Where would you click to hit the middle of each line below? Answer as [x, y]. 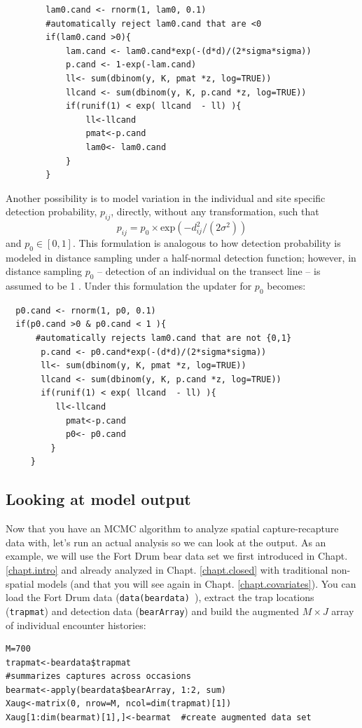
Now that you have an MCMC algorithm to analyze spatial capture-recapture [172, 528]
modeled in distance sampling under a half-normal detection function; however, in [181, 257]
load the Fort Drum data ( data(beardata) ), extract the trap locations [160, 597]
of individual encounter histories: [76, 625]
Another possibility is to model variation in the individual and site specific [166, 197]
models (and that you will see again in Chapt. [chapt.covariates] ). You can [197, 583]
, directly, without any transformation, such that [215, 211]
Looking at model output [98, 499]
